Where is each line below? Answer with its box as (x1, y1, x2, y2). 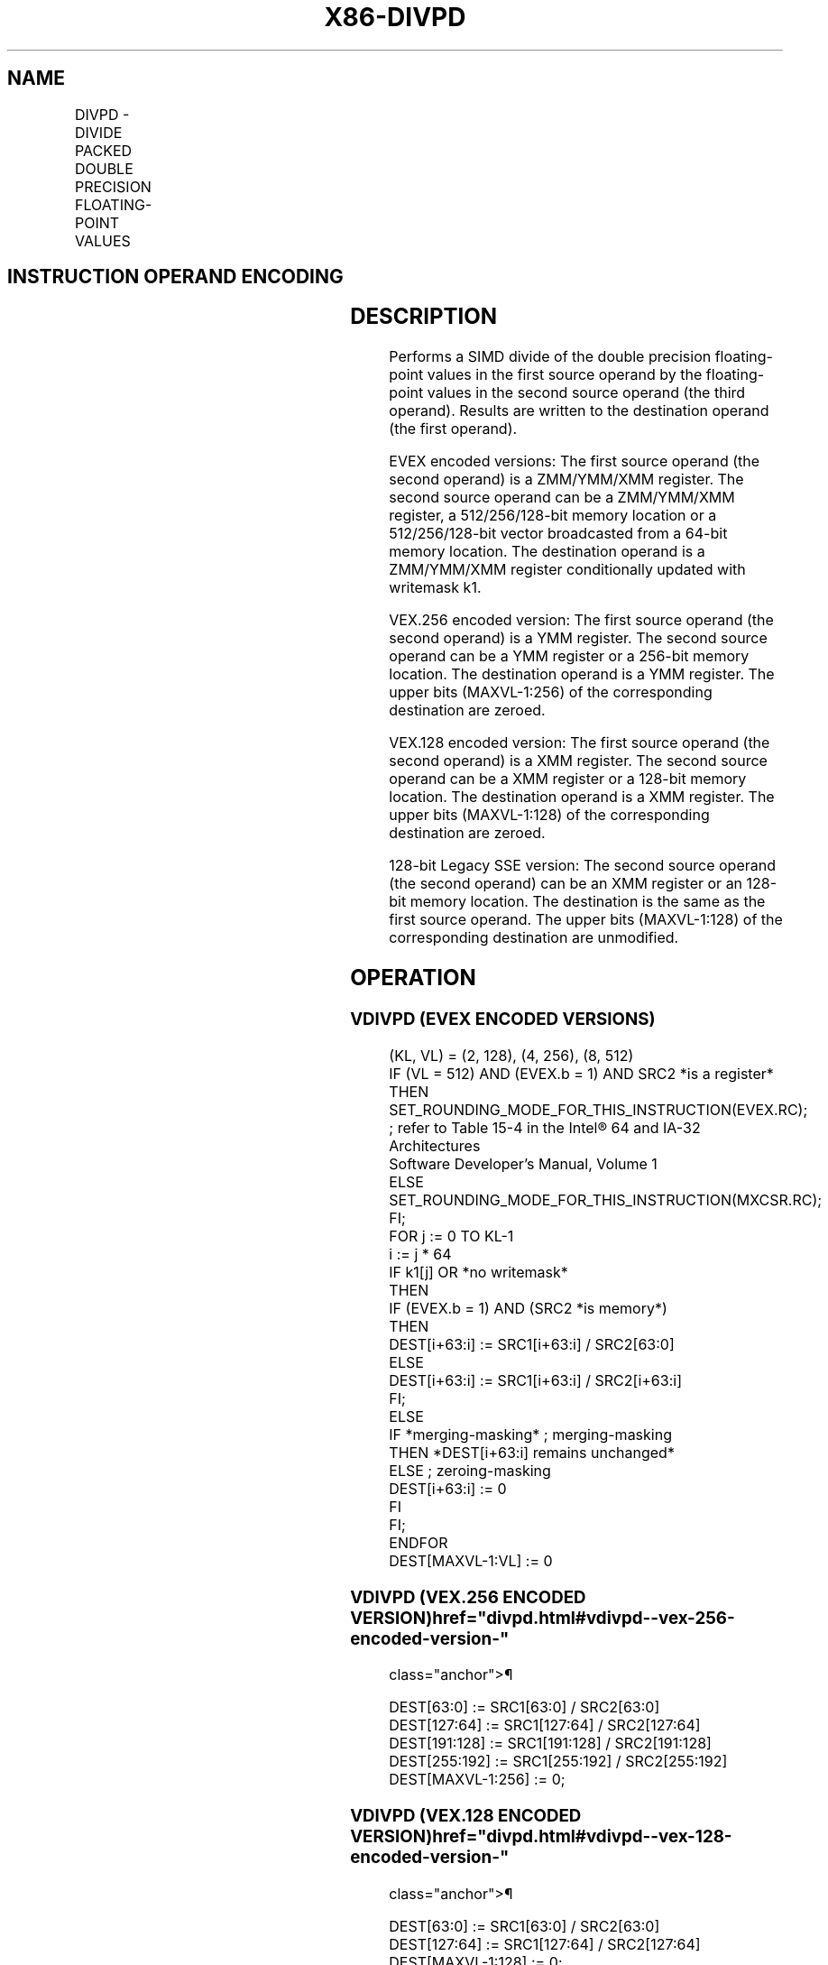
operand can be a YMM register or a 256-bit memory (389, 647, 750, 666)
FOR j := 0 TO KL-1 (389, 1226, 514, 1245)
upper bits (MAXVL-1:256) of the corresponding (389, 683, 713, 702)
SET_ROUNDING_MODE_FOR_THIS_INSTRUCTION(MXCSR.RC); (389, 1190, 823, 1209)
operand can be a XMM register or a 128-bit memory (389, 770, 747, 789)
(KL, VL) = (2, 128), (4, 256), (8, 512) (389, 1046, 634, 1065)
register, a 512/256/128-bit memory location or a (389, 506, 717, 525)
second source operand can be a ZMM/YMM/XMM (389, 488, 735, 507)
